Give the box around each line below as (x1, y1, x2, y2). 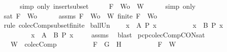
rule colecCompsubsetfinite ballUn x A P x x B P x (3, 20, 223, 30)
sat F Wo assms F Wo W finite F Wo (3, 10, 157, 20)
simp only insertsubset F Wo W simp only (19, 1, 196, 11)
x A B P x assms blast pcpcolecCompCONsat (31, 29, 205, 39)
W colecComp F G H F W (10, 39, 176, 49)
